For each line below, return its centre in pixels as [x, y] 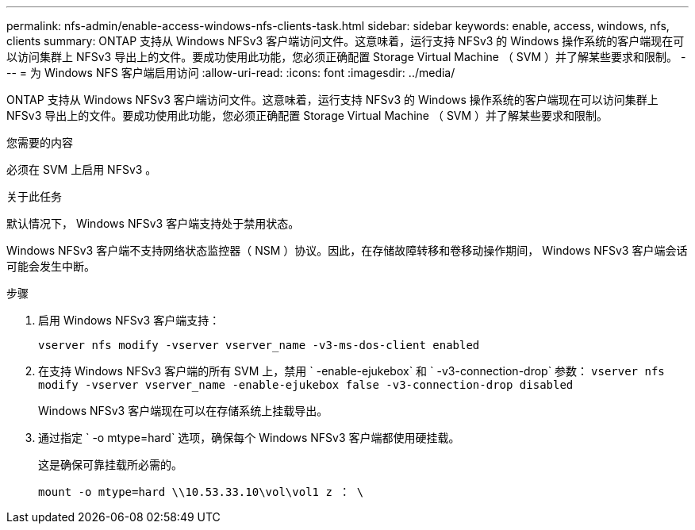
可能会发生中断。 [51, 266]
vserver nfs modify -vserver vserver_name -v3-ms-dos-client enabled [259, 345]
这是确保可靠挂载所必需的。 [110, 465]
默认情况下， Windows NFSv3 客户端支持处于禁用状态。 [153, 223]
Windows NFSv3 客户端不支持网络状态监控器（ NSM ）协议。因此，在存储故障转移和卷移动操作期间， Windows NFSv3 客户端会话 [347, 250]
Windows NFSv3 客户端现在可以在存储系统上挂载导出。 [183, 411]
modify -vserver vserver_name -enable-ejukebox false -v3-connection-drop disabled [306, 385]
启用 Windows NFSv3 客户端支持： [129, 320]
